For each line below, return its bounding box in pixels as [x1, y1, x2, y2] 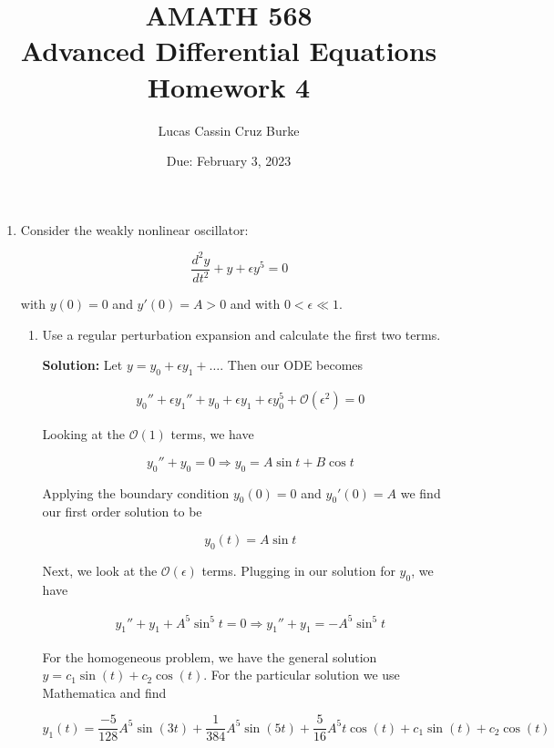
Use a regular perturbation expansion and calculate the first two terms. [42, 324, 441, 343]
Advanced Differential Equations [20, 32, 437, 69]
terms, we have [170, 425, 254, 444]
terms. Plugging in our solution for [201, 560, 395, 579]
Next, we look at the [42, 560, 158, 579]
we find [400, 483, 441, 502]
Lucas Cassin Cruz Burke [158, 120, 300, 139]
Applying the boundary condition [42, 483, 230, 502]
